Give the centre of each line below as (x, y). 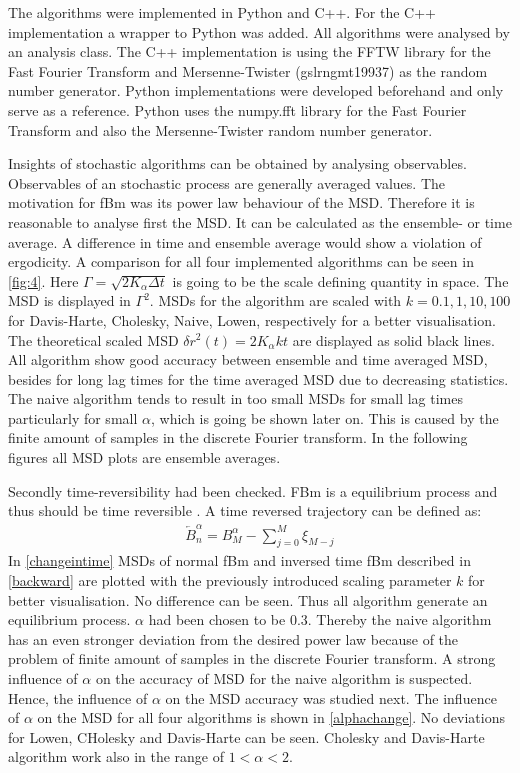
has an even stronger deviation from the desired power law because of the (233, 638)
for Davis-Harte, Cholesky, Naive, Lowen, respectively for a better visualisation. (252, 319)
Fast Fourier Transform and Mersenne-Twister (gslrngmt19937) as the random (248, 70)
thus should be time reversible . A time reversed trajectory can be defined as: (245, 510)
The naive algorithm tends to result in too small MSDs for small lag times (235, 398)
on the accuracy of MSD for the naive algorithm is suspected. (284, 677)
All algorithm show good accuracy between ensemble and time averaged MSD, (248, 359)
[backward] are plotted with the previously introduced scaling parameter (230, 579)
